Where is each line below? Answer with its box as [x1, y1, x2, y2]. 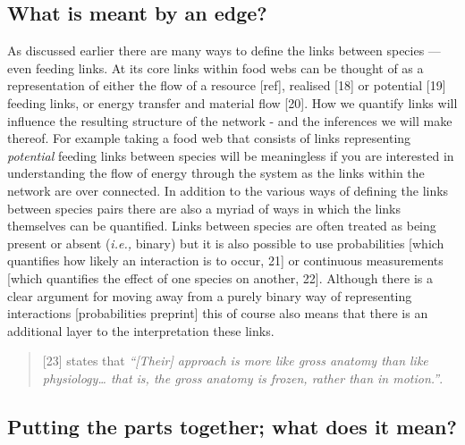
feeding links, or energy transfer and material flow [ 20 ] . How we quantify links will [7, 93, 458, 112]
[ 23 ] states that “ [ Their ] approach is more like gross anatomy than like [42, 351, 428, 370]
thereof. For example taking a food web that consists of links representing [7, 129, 411, 147]
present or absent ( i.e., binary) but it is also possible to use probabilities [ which [7, 233, 444, 252]
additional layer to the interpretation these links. [7, 321, 275, 340]
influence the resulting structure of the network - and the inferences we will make [7, 111, 452, 130]
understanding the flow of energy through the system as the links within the [7, 164, 425, 182]
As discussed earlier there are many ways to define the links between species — [7, 41, 441, 60]
